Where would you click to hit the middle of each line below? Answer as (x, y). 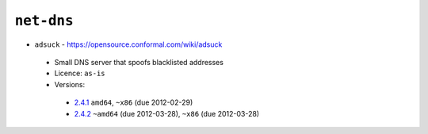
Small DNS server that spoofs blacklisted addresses (139, 62)
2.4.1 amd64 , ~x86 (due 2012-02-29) (134, 102)
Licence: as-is (80, 73)
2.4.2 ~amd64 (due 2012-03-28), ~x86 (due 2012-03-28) (167, 113)
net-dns (44, 21)
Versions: (70, 84)
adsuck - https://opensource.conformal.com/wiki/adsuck (128, 44)
